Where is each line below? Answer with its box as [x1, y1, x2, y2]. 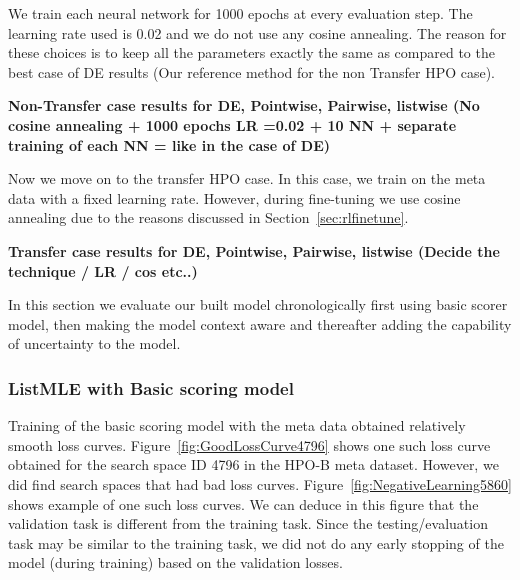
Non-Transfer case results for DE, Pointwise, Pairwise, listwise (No [8, 95, 480, 116]
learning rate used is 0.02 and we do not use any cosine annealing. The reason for [8, 22, 507, 43]
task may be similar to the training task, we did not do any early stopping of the [8, 532, 504, 553]
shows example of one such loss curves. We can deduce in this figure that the [8, 493, 479, 514]
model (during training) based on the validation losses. [8, 552, 343, 573]
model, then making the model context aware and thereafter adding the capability [8, 313, 512, 334]
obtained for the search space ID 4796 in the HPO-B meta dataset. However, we [8, 454, 499, 475]
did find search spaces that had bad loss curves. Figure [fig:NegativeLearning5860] [8, 473, 512, 494]
